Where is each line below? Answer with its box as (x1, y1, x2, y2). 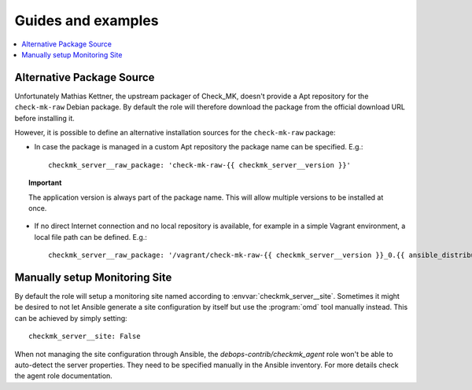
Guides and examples (14, 12, 159, 29)
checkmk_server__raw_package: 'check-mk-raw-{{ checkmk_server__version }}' (48, 160, 352, 169)
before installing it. (14, 113, 75, 123)
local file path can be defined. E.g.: (34, 232, 147, 241)
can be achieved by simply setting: (14, 313, 127, 322)
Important (28, 178, 62, 188)
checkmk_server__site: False (28, 332, 141, 341)
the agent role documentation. (14, 371, 113, 381)
